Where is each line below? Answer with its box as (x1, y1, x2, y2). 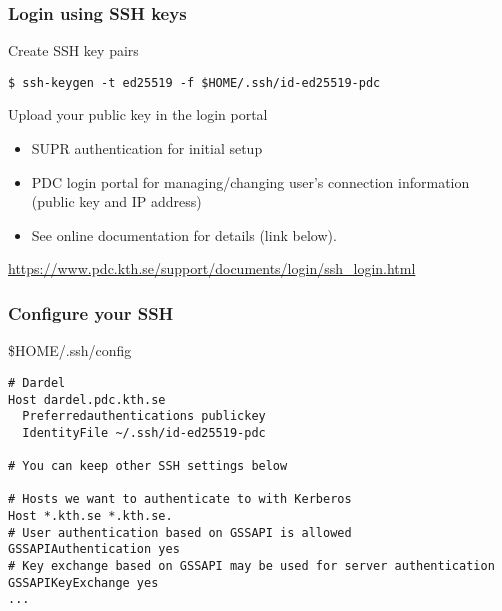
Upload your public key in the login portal (8, 104, 268, 125)
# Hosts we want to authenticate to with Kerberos (8, 492, 352, 507)
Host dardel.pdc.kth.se (8, 392, 166, 407)
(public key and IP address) (31, 191, 202, 212)
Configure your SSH (8, 300, 174, 325)
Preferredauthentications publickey (22, 409, 266, 424)
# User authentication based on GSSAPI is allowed (8, 525, 352, 540)
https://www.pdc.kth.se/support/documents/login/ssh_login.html (8, 258, 416, 279)
